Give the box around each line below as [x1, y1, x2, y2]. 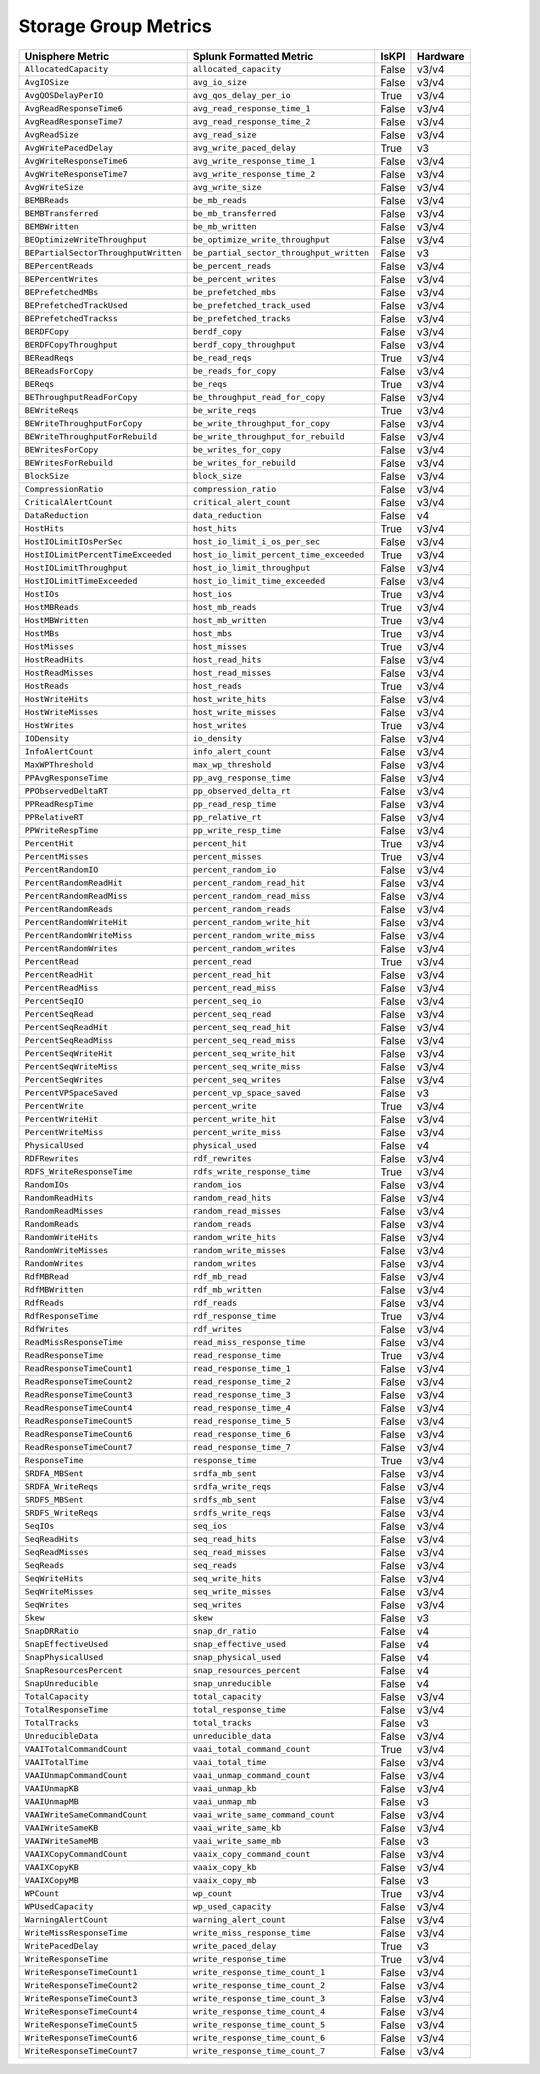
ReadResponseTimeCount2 [24, 1376, 133, 1387]
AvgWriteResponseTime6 [24, 156, 129, 167]
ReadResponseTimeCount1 [24, 1363, 133, 1374]
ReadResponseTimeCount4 [24, 1403, 133, 1414]
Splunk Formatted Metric [192, 49, 314, 63]
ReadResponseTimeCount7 [24, 1442, 133, 1453]
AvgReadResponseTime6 [24, 103, 124, 114]
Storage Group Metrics [18, 15, 212, 37]
